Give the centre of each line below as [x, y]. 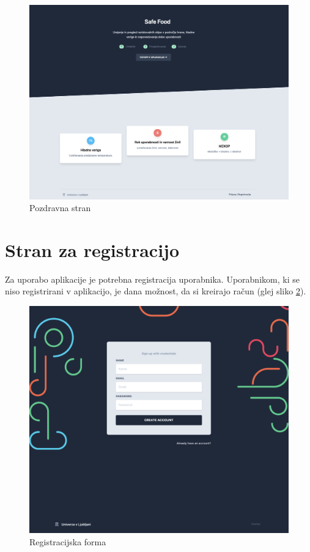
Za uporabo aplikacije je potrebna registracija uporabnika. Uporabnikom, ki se [152, 279]
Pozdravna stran [60, 208]
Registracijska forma [68, 541]
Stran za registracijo [92, 249]
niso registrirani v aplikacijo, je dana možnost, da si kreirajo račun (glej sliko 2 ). [156, 291]
